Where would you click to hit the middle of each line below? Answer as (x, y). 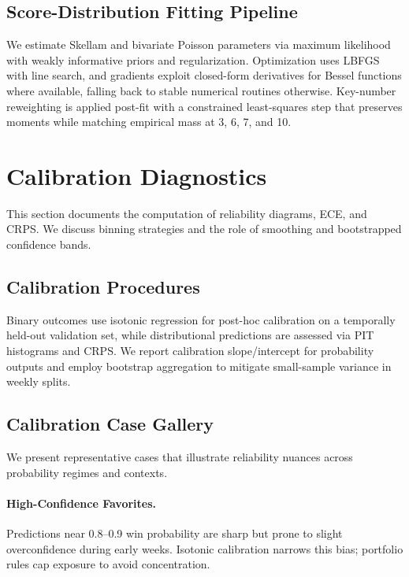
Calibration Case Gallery (110, 424)
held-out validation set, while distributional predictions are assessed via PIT (190, 335)
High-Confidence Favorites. (81, 503)
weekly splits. (39, 381)
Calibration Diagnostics (137, 175)
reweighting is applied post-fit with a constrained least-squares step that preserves (204, 106)
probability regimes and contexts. (87, 472)
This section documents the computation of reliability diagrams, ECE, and (187, 213)
